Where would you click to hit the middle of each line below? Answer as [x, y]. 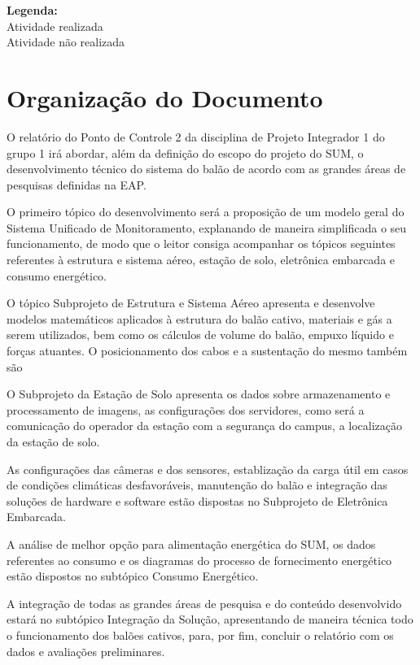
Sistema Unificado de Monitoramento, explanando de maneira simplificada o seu [207, 227]
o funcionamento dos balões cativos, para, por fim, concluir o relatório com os [200, 635]
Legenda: [32, 10]
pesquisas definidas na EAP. [77, 184]
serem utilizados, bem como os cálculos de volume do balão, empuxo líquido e [200, 335]
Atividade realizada [55, 26]
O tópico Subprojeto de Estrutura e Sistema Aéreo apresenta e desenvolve [191, 303]
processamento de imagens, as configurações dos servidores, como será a [186, 409]
